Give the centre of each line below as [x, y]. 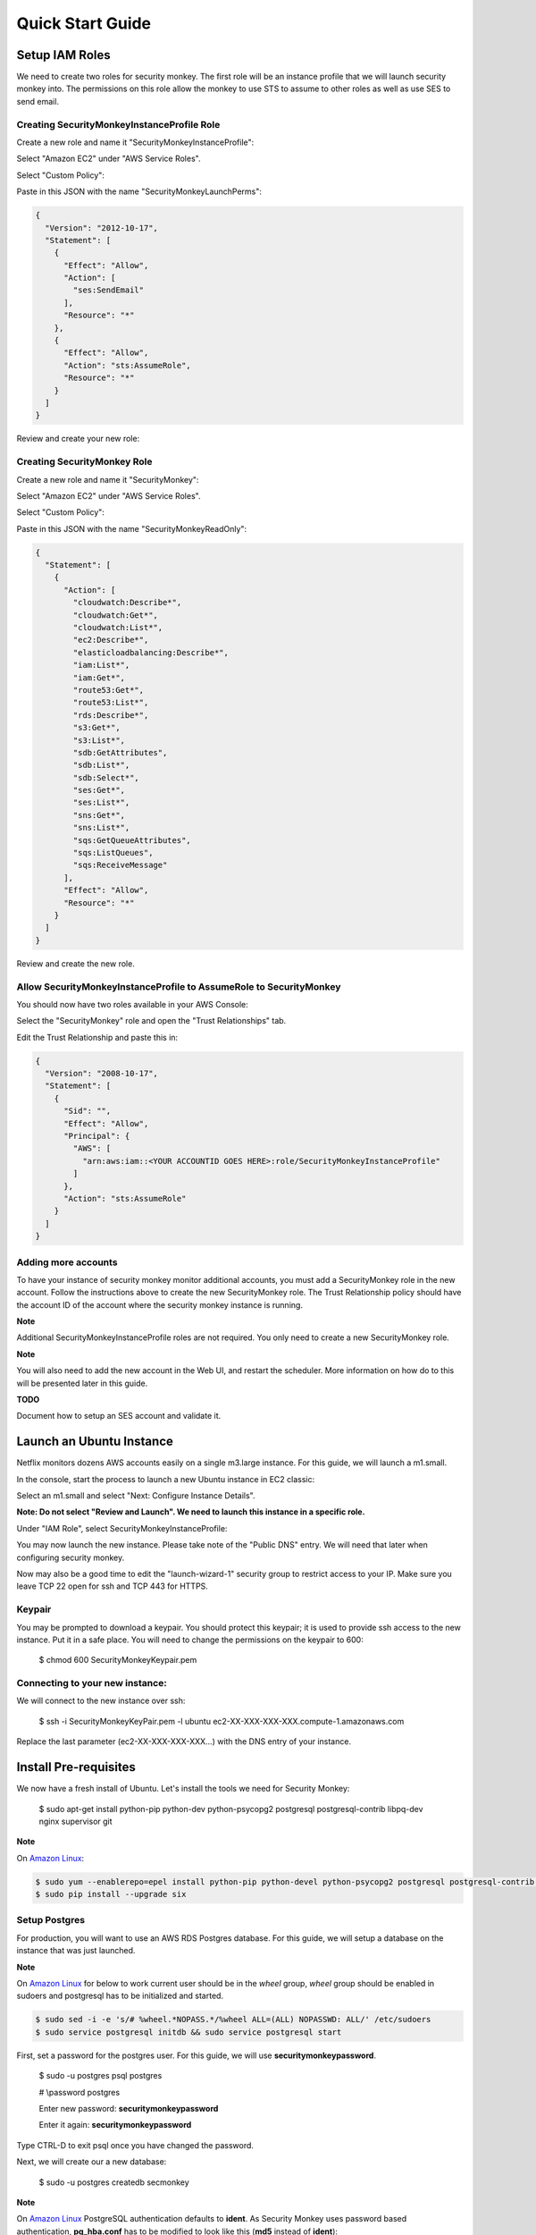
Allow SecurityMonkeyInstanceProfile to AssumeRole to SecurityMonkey [179, 986]
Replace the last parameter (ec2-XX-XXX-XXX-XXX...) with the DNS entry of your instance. [184, 1742]
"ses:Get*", [99, 790]
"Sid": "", [88, 1111]
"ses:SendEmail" [109, 290]
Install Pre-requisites [76, 1767]
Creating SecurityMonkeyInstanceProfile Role [118, 124]
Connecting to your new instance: [92, 1683]
